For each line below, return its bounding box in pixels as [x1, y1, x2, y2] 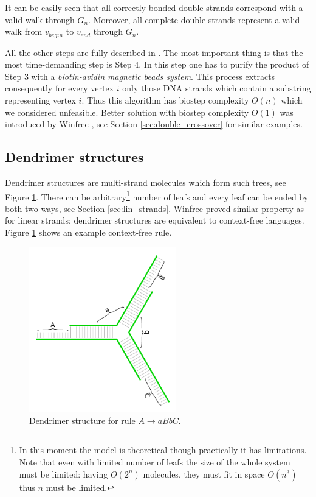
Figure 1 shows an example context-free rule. [5, 226, 172, 239]
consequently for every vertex [5, 82, 114, 94]
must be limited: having [19, 467, 108, 480]
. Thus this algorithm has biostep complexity [81, 94, 249, 107]
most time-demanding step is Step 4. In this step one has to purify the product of [5, 58, 309, 71]
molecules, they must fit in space [143, 467, 265, 480]
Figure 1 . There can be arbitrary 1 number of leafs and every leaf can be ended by [5, 188, 309, 203]
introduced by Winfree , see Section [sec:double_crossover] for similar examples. [5, 118, 303, 130]
